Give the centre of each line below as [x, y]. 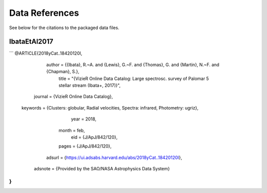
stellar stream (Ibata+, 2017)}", [89, 85]
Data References [44, 13]
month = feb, [72, 130]
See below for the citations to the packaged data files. [64, 28]
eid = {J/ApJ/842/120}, [94, 137]
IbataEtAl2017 [31, 42]
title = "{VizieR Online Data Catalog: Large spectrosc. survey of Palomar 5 [134, 78]
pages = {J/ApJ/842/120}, [85, 146]
